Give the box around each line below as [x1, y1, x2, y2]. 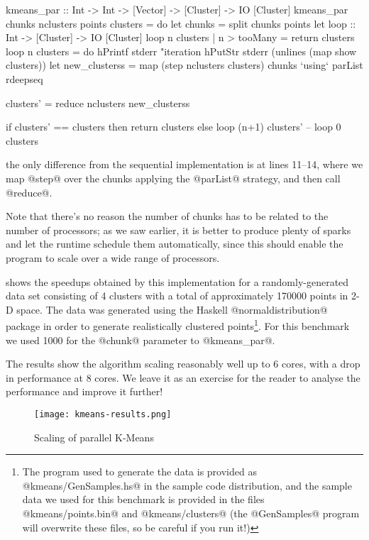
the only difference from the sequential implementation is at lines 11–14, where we [6, 157, 363, 172]
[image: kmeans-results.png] [34, 409, 172, 419]
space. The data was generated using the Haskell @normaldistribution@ [16, 302, 328, 316]
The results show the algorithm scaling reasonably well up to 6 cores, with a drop [6, 356, 360, 371]
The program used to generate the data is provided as [22, 464, 257, 479]
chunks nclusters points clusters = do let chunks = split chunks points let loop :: [6, 16, 356, 31]
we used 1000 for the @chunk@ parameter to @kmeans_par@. [6, 332, 275, 347]
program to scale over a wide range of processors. [6, 250, 220, 265]
